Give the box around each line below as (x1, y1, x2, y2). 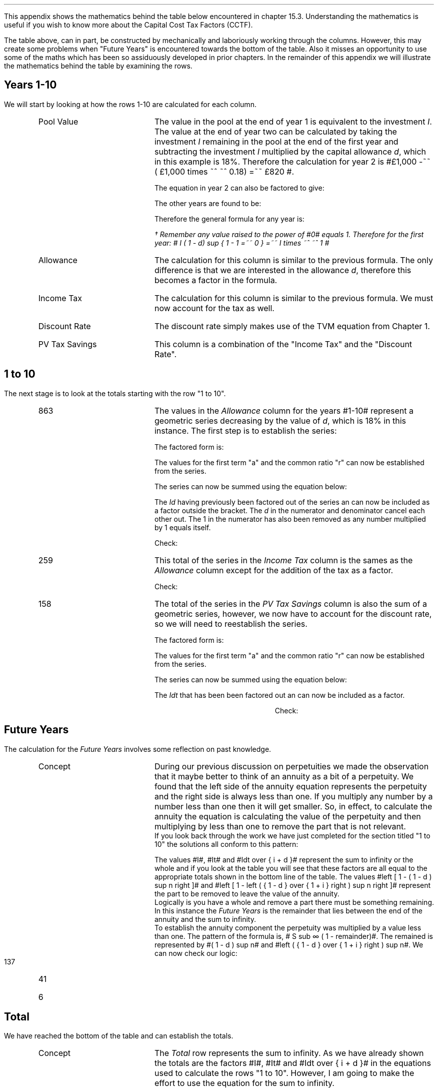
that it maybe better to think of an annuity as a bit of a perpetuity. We (154, 771, 414, 781)
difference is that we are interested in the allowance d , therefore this (154, 265, 411, 275)
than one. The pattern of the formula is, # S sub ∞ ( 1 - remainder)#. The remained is (154, 931, 433, 940)
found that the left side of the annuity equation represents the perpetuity (154, 781, 427, 791)
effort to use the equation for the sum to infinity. (154, 1078, 334, 1088)
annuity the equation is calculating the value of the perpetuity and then (154, 811, 421, 821)
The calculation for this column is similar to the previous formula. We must (154, 293, 433, 303)
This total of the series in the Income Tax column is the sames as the (154, 555, 413, 565)
